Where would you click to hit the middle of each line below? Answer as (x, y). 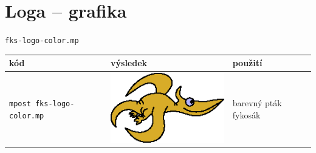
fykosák (246, 114)
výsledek (129, 63)
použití (247, 63)
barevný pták (257, 103)
